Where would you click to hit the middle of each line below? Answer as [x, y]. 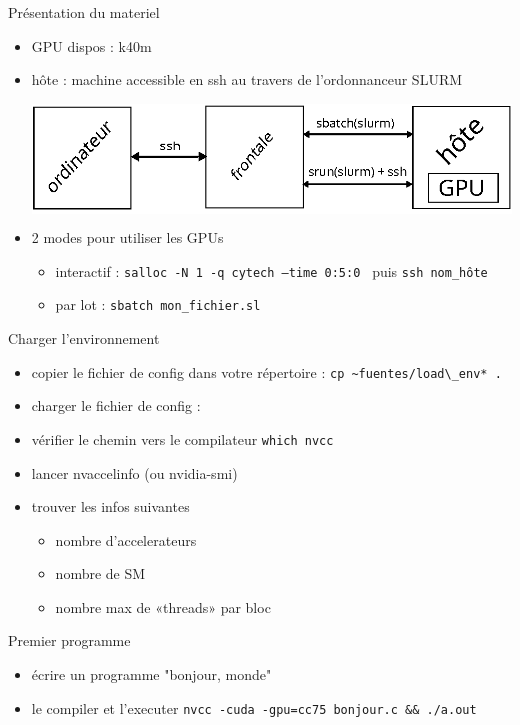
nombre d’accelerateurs [126, 539]
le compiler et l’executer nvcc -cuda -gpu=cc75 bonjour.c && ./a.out [254, 707]
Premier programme [69, 640]
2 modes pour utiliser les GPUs [127, 237]
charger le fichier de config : [116, 405]
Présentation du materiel [84, 12]
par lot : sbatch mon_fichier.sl [158, 304]
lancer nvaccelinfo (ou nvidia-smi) [134, 472]
